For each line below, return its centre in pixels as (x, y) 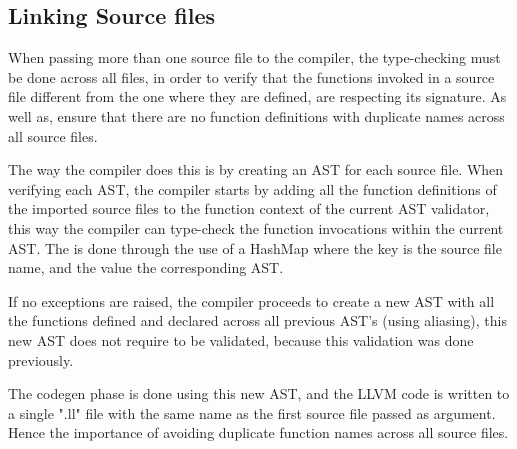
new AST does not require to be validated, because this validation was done (241, 339)
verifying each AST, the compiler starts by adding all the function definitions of (252, 188)
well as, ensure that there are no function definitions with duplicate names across (256, 115)
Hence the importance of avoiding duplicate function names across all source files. (258, 432)
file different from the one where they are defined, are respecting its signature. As (257, 96)
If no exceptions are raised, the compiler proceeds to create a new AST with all (251, 300)
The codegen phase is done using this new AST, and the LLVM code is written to (259, 393)
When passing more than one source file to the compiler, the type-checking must (254, 57)
